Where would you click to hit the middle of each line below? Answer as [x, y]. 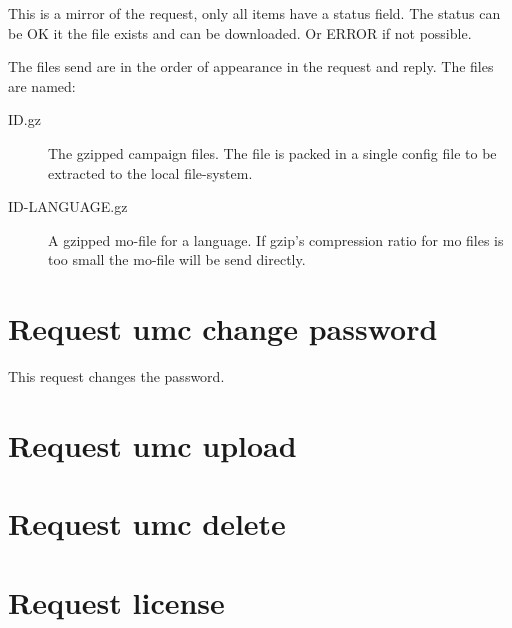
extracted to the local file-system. [150, 172]
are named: [42, 85]
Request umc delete [147, 523]
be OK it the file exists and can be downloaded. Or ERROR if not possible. [240, 32]
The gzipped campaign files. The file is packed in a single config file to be [272, 152]
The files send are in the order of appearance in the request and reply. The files [251, 66]
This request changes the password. [116, 376]
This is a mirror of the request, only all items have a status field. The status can [254, 13]
